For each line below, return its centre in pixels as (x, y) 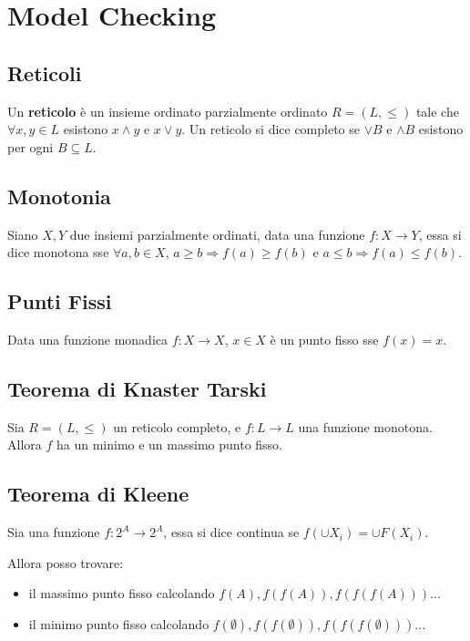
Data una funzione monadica (87, 339)
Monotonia (59, 196)
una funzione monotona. (365, 426)
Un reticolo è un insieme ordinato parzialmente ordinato (168, 111)
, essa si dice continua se (231, 532)
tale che (437, 111)
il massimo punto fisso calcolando (122, 593)
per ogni (31, 146)
